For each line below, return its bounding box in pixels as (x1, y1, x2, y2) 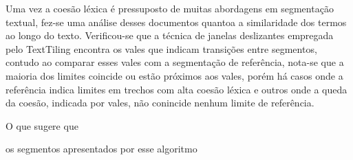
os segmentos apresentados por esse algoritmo (6, 141, 197, 156)
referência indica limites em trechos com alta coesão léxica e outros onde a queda (6, 82, 347, 96)
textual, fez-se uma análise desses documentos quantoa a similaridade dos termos (6, 14, 347, 29)
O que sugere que (6, 118, 78, 133)
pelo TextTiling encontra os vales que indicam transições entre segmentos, (6, 41, 317, 56)
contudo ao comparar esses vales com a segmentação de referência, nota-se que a (6, 55, 344, 69)
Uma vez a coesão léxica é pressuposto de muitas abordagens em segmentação (6, 1, 334, 15)
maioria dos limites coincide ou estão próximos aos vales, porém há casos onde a (6, 68, 343, 82)
